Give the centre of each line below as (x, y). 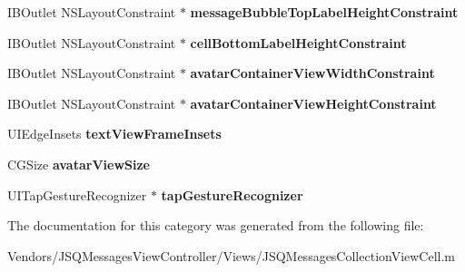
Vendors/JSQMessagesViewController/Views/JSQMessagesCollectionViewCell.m (232, 255)
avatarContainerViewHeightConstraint (313, 103)
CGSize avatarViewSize (79, 164)
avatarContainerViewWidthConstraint (312, 73)
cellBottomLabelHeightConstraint (298, 42)
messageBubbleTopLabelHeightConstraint (324, 12)
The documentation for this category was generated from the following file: (216, 225)
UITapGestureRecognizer (77, 194)
